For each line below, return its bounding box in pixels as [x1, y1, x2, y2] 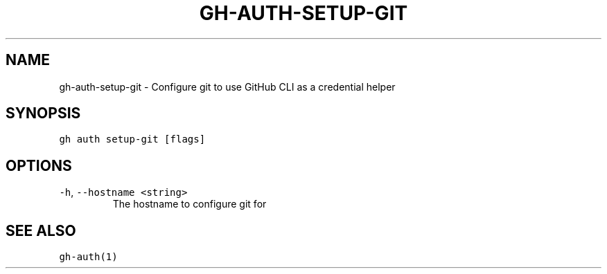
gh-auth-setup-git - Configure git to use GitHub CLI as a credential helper [59, 80, 396, 93]
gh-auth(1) [59, 251, 118, 263]
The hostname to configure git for [112, 198, 267, 210]
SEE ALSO [6, 221, 76, 239]
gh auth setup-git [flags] [59, 134, 206, 145]
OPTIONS [6, 156, 72, 174]
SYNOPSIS [6, 104, 81, 122]
